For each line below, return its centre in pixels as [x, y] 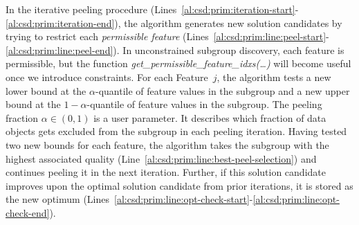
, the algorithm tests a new [274, 76]
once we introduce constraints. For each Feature [107, 76]
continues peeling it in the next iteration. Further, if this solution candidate [166, 172]
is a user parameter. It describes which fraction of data [210, 117]
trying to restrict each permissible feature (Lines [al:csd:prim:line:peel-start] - [167, 36]
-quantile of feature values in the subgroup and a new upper [222, 90]
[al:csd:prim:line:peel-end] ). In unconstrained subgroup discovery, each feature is [175, 49]
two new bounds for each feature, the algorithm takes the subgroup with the [167, 144]
